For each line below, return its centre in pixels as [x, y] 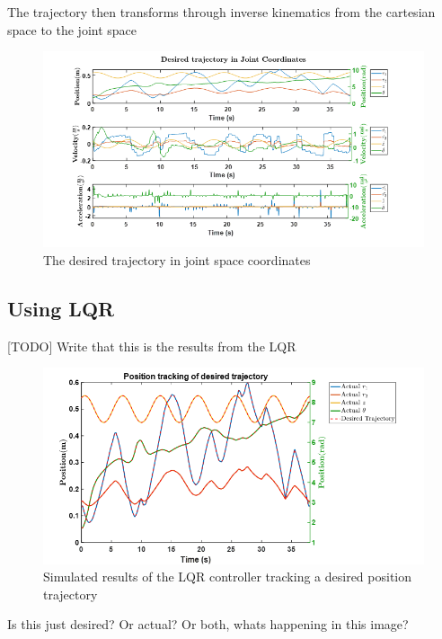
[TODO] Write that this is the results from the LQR [152, 346]
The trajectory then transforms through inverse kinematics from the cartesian [221, 12]
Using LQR [61, 308]
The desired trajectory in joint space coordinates [177, 259]
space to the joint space [72, 29]
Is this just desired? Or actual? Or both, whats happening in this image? [208, 624]
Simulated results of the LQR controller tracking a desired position [228, 577]
